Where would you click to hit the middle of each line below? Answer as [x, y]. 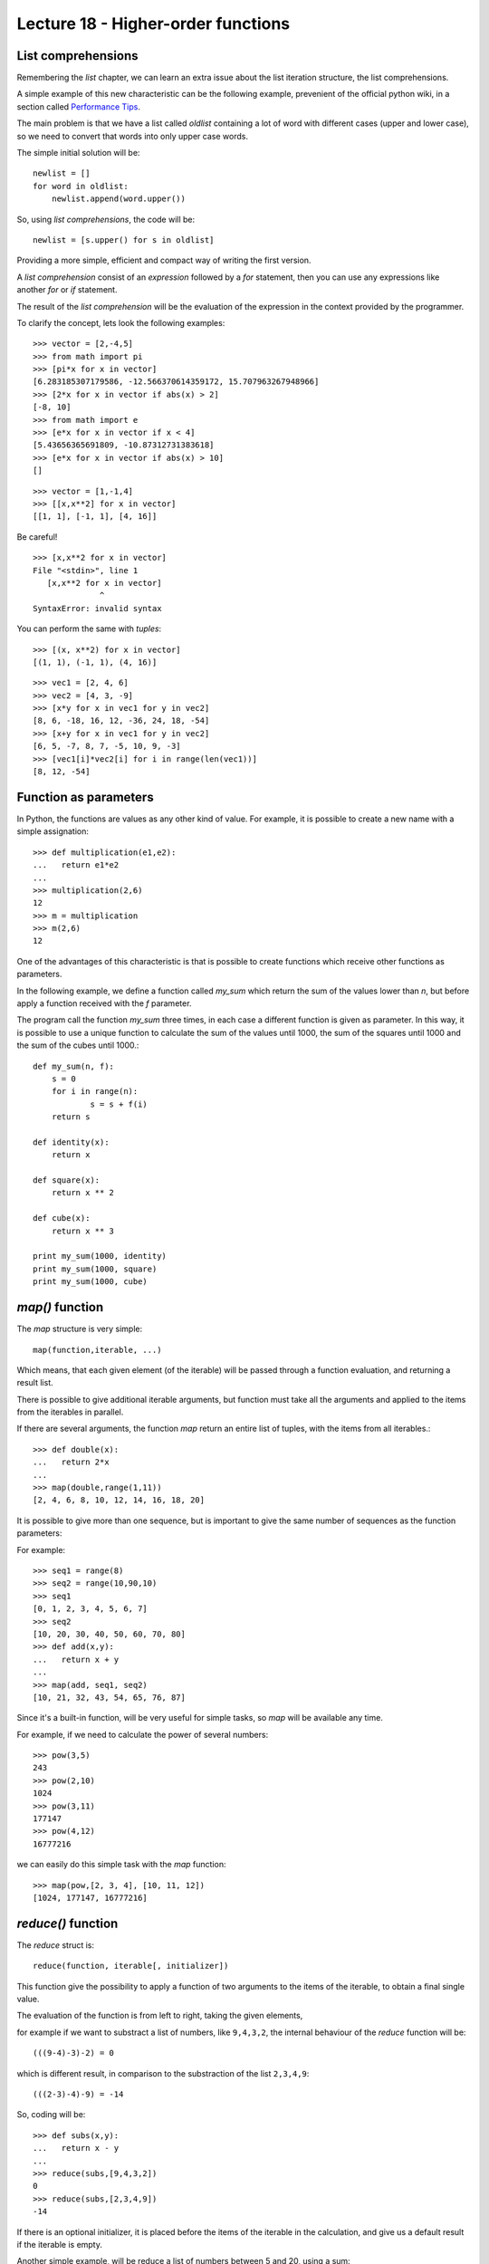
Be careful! [37, 537]
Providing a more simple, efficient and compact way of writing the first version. [164, 260]
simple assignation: [53, 831]
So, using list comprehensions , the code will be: [106, 219]
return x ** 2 [83, 1193]
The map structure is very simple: [80, 1329]
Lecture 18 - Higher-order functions [153, 24]
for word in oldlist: [81, 186]
